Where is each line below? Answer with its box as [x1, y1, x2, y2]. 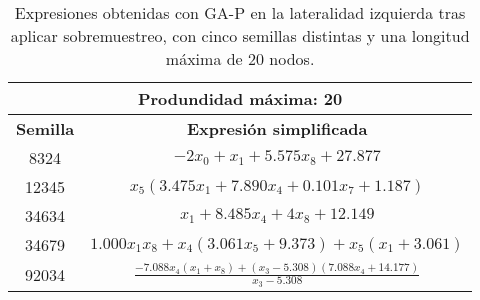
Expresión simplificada [186, 117, 368, 140]
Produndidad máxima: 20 [137, 87, 343, 110]
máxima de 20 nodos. [165, 47, 315, 70]
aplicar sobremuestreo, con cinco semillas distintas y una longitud [10, 24, 470, 47]
